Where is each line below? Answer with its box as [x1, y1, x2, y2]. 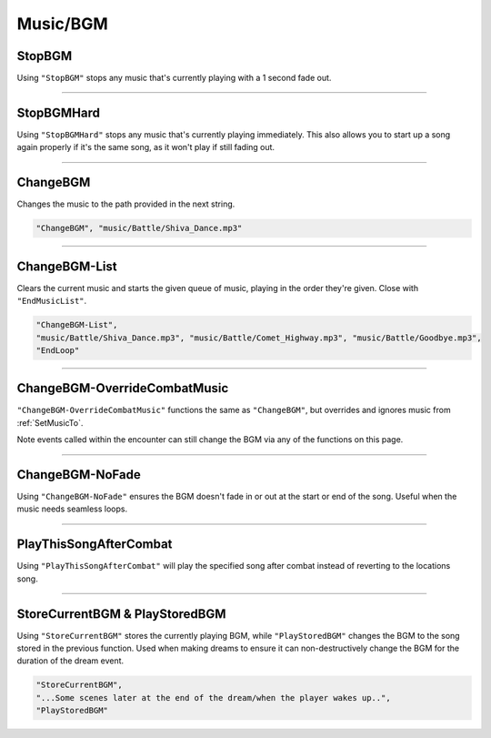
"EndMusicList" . [16, 296, 87, 307]
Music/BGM [16, 14, 108, 34]
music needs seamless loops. [16, 503, 128, 514]
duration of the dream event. [16, 655, 125, 666]
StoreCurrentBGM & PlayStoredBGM [16, 606, 226, 622]
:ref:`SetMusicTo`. [16, 417, 84, 428]
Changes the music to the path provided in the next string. [16, 198, 235, 209]
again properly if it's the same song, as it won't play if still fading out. [16, 142, 276, 153]
